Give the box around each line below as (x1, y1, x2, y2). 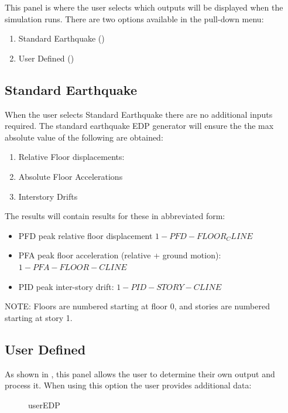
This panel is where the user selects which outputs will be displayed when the (5, 1, 283, 13)
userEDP (28, 398, 60, 411)
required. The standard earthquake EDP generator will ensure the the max (5, 120, 274, 132)
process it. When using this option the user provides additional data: (5, 379, 252, 391)
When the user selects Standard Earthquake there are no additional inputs (5, 108, 273, 120)
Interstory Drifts (18, 190, 78, 202)
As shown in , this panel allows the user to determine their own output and (5, 367, 275, 380)
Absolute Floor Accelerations (18, 170, 123, 182)
